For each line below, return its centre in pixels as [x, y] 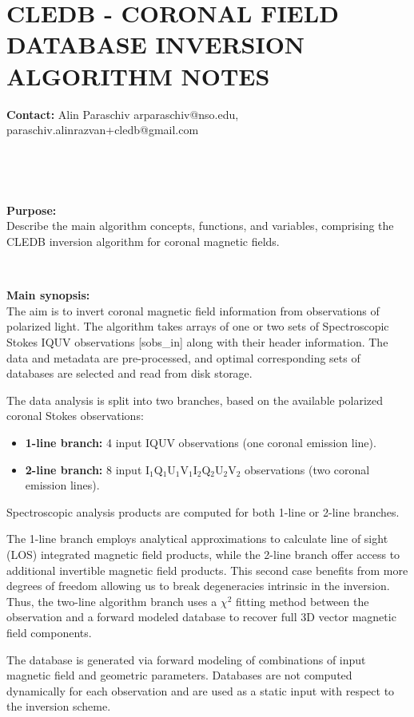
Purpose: [32, 210]
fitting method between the [302, 601]
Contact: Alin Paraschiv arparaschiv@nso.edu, [123, 114]
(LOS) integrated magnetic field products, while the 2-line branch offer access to [203, 554]
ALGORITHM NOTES [138, 75]
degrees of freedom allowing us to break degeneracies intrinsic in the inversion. [198, 586]
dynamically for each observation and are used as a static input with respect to [201, 690]
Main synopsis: [48, 295]
